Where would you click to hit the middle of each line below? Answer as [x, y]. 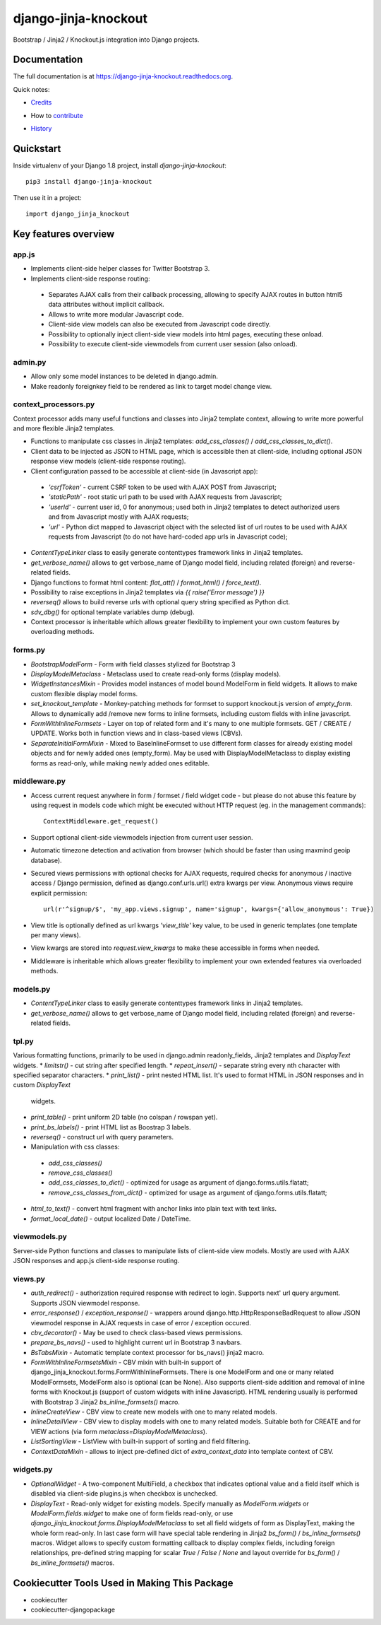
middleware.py [40, 781]
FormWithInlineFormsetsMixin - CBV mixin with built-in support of [126, 1362]
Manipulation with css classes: [75, 1147]
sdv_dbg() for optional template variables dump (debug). [113, 612]
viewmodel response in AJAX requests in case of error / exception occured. [141, 1322]
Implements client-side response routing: [90, 278]
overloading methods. [62, 632]
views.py [29, 1279]
